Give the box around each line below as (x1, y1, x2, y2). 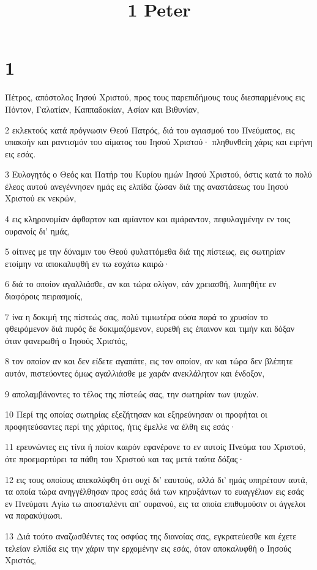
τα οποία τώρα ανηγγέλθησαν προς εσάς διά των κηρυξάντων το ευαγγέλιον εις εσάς (5, 485, 304, 498)
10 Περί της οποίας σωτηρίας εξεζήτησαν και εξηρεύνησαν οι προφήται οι (5, 408, 267, 421)
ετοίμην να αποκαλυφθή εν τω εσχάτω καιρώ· (5, 257, 170, 269)
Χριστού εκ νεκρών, (5, 192, 76, 204)
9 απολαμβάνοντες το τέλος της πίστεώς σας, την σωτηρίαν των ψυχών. (5, 387, 259, 400)
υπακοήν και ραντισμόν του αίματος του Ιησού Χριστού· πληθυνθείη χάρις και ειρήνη (5, 135, 313, 148)
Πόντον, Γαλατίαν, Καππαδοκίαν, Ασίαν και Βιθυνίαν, (5, 102, 200, 115)
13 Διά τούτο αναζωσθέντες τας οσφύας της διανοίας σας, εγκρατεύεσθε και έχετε (5, 529, 297, 542)
